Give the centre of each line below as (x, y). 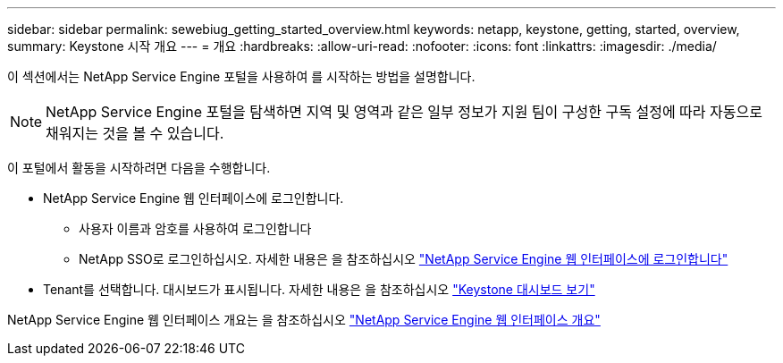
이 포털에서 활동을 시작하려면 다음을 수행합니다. (139, 168)
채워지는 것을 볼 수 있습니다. (135, 133)
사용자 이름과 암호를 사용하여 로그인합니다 (195, 228)
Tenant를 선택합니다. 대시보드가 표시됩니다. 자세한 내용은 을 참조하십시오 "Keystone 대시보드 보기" (319, 289)
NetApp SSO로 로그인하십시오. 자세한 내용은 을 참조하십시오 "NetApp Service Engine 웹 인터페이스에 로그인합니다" (404, 259)
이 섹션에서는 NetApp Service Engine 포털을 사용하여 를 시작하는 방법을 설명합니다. (241, 76)
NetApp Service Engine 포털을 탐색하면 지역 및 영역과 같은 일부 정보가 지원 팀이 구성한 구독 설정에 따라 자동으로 (404, 112)
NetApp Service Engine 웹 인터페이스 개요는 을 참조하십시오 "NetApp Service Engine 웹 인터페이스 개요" (304, 320)
